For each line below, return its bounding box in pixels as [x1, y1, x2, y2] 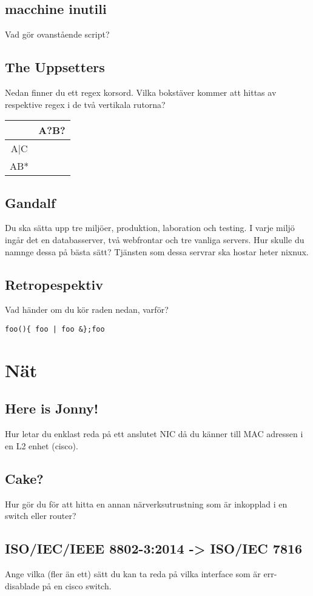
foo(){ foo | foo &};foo [5, 324, 105, 333]
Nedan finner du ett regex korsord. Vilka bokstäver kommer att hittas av [5, 86, 277, 98]
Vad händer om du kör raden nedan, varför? [5, 303, 169, 316]
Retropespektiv [5, 275, 104, 293]
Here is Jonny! [5, 399, 99, 418]
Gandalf [5, 193, 56, 212]
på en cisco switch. [42, 579, 112, 592]
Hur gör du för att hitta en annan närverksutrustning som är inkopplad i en [5, 497, 288, 510]
